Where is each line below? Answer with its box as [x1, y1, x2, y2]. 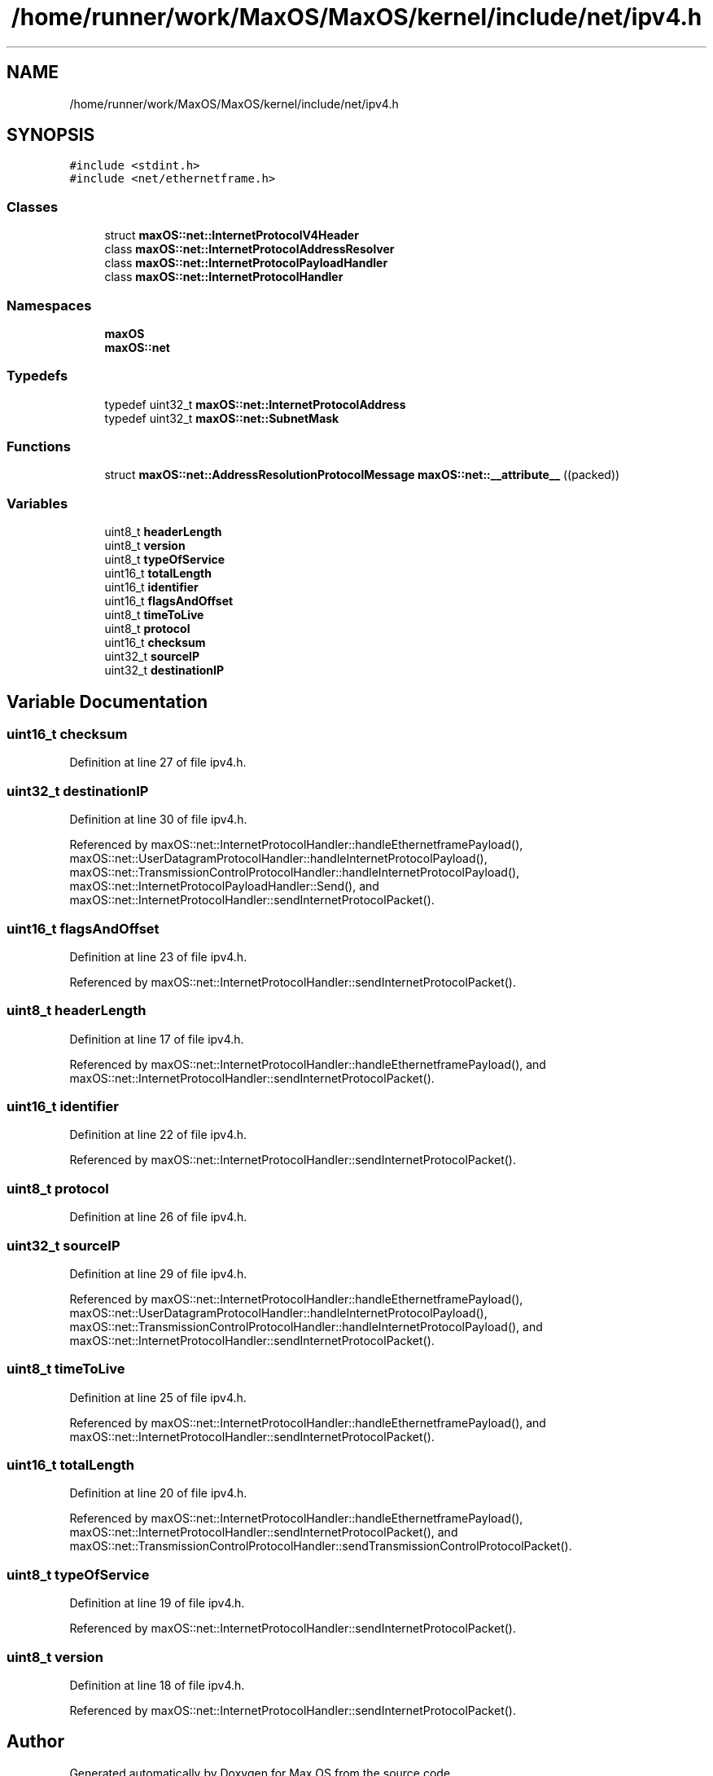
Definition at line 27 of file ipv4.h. [69, 755, 247, 770]
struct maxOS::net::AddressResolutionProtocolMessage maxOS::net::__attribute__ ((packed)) [104, 468, 620, 482]
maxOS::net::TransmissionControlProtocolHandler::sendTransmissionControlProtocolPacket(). [69, 1539, 572, 1554]
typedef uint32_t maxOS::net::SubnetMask [104, 411, 339, 425]
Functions [7, 438, 71, 455]
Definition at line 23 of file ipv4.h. [69, 949, 247, 964]
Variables [7, 495, 68, 512]
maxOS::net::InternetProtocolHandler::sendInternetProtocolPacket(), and [69, 1525, 458, 1540]
